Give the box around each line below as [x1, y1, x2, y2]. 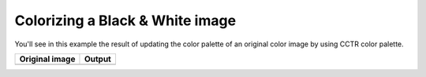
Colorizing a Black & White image [14, 12, 237, 29]
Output [84, 53, 112, 64]
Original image [19, 53, 76, 64]
